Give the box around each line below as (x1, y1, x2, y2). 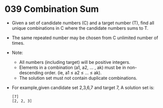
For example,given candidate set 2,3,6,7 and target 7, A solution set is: (11, 84, 155, 90)
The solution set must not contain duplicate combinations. (19, 75, 138, 81)
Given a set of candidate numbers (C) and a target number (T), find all (11, 20, 154, 26)
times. (11, 40, 25, 46)
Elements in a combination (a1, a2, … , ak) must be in (19, 64, 126, 70)
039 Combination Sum (4, 3, 99, 15)
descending (19, 69, 43, 75)
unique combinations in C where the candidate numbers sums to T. (11, 25, 149, 31)
